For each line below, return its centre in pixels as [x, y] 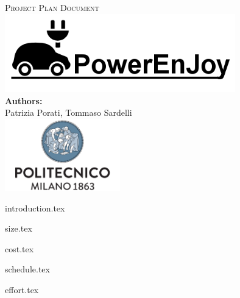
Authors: [24, 100]
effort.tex [22, 289]
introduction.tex [35, 208]
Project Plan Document [52, 7]
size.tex [19, 228]
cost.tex [19, 248]
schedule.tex [27, 269]
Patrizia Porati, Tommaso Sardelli [69, 112]
